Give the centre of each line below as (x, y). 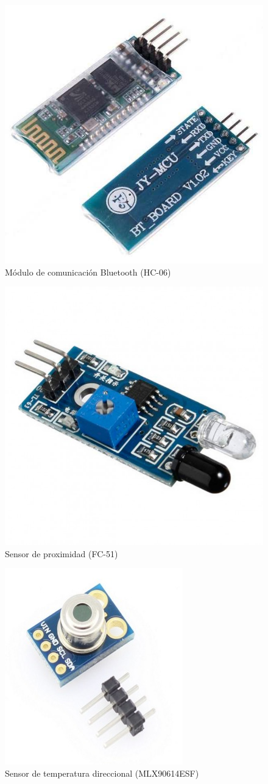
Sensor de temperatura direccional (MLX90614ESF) (102, 773)
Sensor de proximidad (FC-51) (62, 553)
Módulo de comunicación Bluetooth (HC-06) (88, 272)
